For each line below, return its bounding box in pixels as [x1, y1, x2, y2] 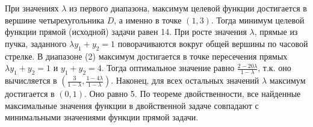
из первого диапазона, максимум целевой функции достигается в [69, 2, 307, 14]
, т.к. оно [258, 61, 291, 74]
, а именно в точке [114, 13, 182, 26]
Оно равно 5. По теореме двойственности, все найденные [89, 87, 301, 99]
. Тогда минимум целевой [211, 13, 305, 26]
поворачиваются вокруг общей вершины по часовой [117, 37, 308, 49]
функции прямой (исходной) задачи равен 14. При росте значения [5, 25, 247, 38]
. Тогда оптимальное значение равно [101, 61, 235, 74]
